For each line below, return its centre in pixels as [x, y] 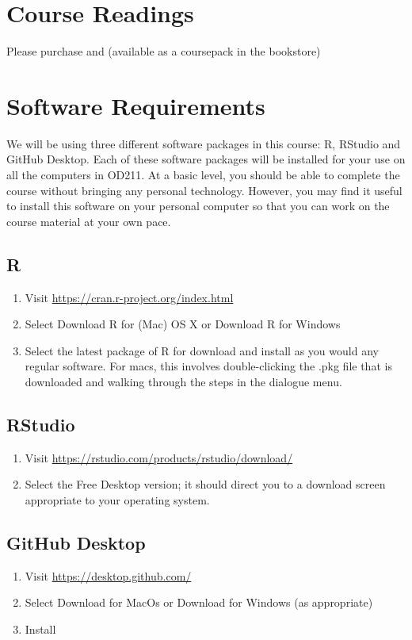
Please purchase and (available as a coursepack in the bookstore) [164, 51]
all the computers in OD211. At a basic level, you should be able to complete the [203, 175]
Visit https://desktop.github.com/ [108, 575]
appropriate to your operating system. [117, 499]
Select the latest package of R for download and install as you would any [202, 350]
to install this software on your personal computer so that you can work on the [198, 206]
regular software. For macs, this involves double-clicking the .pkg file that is [208, 366]
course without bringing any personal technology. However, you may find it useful [204, 190]
